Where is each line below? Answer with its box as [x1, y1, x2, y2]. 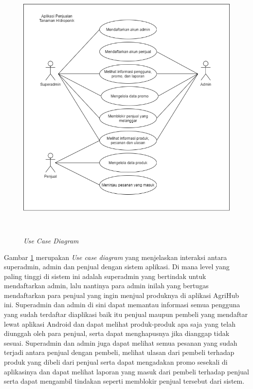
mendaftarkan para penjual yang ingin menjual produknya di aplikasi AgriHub [4, 290, 239, 300]
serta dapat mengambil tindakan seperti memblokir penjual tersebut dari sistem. [4, 376, 245, 386]
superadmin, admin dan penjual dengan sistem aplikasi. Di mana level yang [4, 261, 230, 272]
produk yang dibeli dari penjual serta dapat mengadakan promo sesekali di [4, 357, 228, 367]
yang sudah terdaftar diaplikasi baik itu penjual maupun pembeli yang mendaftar [4, 309, 248, 319]
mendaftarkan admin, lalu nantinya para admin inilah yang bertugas [4, 280, 209, 291]
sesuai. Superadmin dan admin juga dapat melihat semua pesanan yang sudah [4, 337, 237, 348]
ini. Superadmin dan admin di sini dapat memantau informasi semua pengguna [4, 299, 240, 310]
